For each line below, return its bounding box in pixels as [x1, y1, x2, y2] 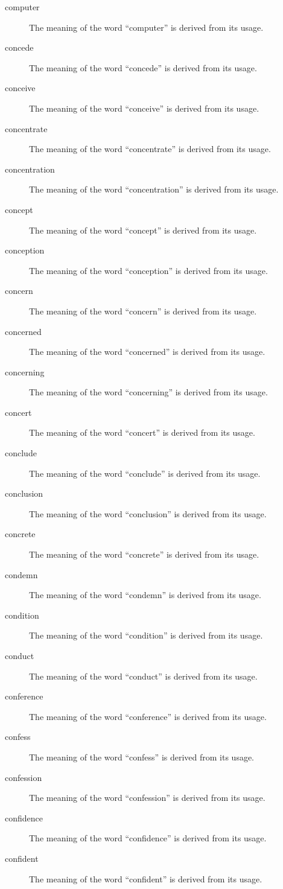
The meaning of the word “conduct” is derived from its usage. [29, 669, 258, 682]
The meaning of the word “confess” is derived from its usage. [29, 750, 255, 763]
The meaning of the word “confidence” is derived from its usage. [29, 832, 267, 844]
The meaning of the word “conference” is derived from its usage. [29, 710, 267, 722]
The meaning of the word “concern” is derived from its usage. [29, 304, 257, 317]
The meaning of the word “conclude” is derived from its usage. [29, 467, 261, 479]
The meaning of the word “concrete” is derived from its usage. [29, 548, 259, 561]
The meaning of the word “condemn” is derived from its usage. [29, 588, 261, 601]
